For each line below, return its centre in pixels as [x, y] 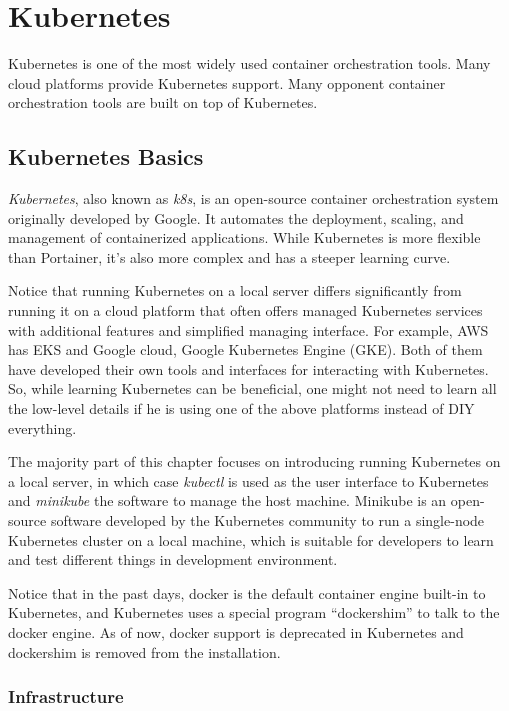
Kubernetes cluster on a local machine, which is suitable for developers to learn [251, 539]
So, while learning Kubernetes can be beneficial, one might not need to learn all [252, 388]
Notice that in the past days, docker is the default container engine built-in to [247, 592]
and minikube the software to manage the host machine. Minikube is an [227, 500]
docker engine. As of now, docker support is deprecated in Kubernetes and [236, 631]
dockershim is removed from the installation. [144, 651]
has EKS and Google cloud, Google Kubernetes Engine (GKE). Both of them [245, 349]
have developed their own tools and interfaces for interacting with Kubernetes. [248, 368]
